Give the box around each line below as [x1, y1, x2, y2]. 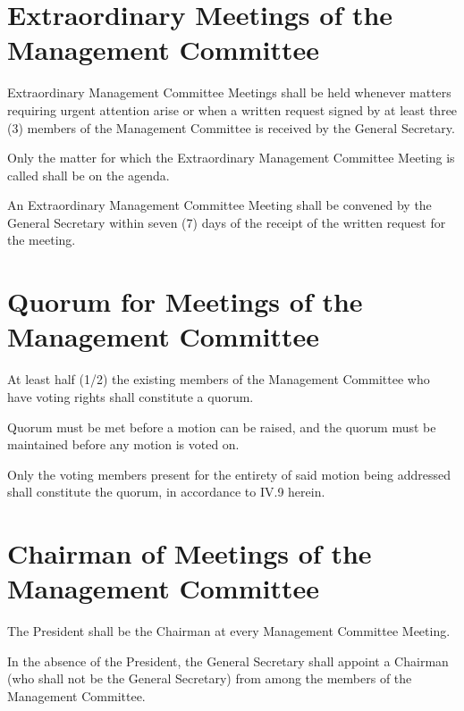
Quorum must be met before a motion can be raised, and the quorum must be [7, 417, 436, 436]
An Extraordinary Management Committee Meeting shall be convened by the [7, 196, 432, 214]
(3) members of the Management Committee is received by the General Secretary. [7, 118, 455, 137]
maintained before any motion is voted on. [7, 435, 240, 454]
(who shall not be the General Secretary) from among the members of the [7, 669, 412, 688]
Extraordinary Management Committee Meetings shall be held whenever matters [7, 83, 451, 102]
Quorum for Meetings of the [7, 283, 363, 320]
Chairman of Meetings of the [7, 535, 372, 572]
